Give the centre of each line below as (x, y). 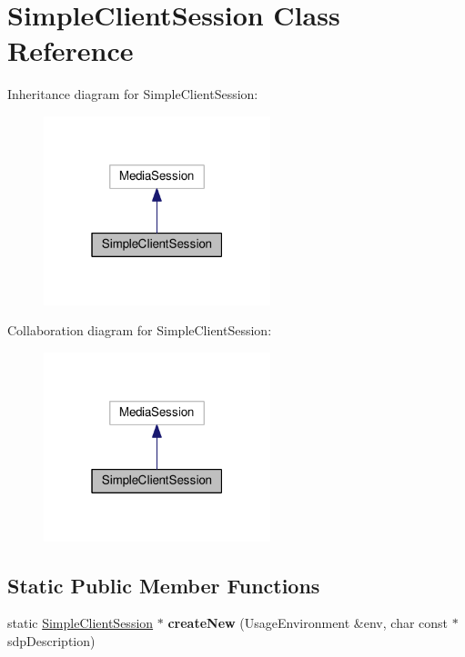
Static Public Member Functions (164, 585)
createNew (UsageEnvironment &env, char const (308, 623)
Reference (71, 50)
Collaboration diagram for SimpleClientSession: (140, 330)
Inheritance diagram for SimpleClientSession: (133, 94)
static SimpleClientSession (81, 623)
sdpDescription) (51, 641)
